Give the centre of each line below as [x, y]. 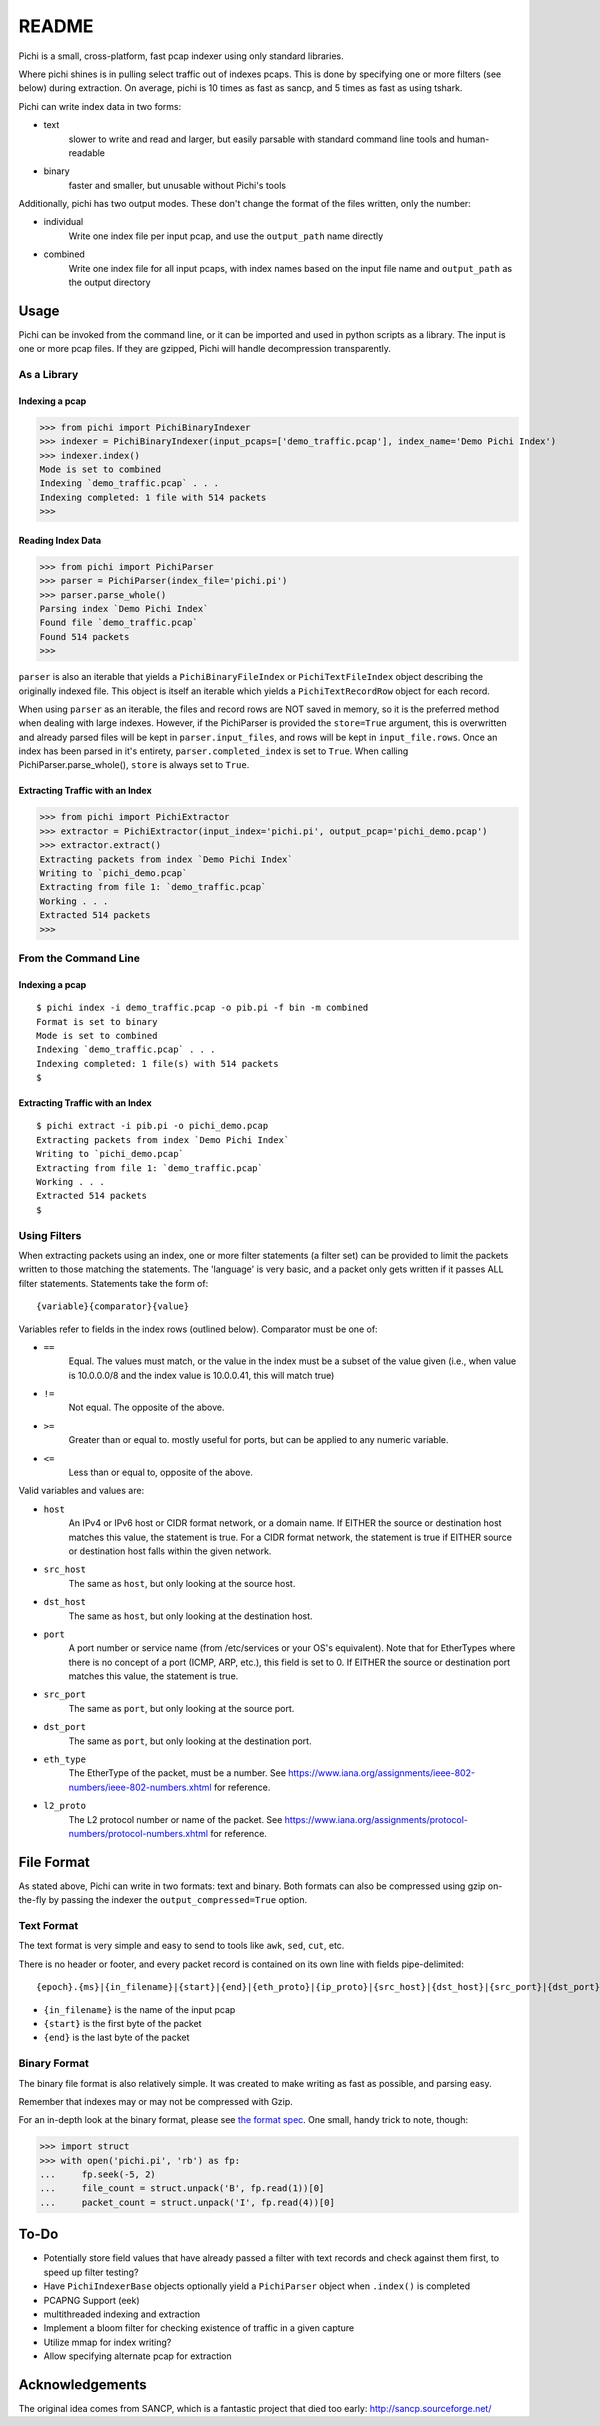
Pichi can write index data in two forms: [100, 106]
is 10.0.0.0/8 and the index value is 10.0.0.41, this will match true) [201, 1375]
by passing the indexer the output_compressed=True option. [178, 1900]
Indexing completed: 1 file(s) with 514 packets [157, 1063]
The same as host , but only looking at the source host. [182, 1583]
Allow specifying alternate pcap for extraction [137, 2356]
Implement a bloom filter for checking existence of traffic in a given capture [199, 2328]
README [56, 26]
